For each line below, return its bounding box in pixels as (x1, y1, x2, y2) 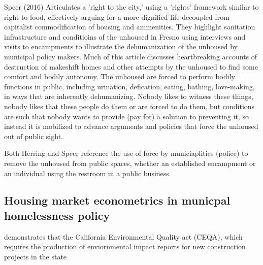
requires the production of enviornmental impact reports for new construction (4, 241, 246, 252)
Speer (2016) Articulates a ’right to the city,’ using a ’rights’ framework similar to (4, 2, 259, 12)
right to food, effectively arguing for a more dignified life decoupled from (4, 11, 229, 22)
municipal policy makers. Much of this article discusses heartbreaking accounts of (4, 51, 257, 61)
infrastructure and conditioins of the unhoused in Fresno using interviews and (4, 31, 246, 42)
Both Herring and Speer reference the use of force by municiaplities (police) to (4, 148, 248, 158)
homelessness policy (4, 207, 110, 223)
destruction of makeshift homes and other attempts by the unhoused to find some (4, 61, 258, 72)
